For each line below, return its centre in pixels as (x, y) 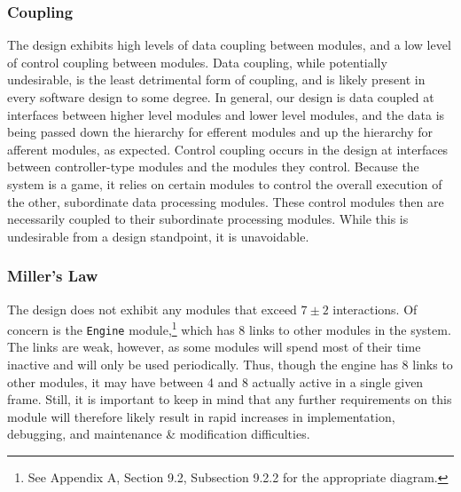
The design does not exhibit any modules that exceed (152, 309)
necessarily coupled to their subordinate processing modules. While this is (208, 219)
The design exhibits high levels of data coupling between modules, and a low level (229, 45)
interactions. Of (375, 309)
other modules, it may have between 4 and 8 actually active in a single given (215, 381)
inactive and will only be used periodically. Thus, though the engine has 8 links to (230, 365)
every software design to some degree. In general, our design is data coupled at (221, 97)
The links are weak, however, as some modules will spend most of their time (214, 347)
